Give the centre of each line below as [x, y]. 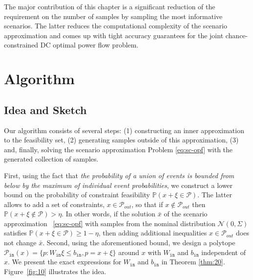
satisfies [15, 233]
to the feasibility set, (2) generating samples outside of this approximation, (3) [121, 140]
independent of [223, 252]
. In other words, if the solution [109, 214]
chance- [237, 35]
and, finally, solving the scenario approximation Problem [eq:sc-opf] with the [118, 149]
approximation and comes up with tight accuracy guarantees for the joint [114, 35]
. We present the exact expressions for [65, 262]
